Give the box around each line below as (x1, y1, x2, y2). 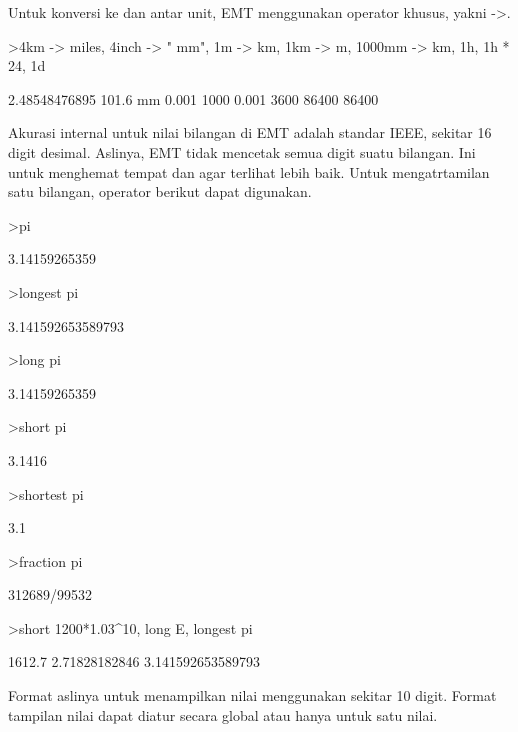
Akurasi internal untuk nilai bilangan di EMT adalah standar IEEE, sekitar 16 (8, 122, 492, 143)
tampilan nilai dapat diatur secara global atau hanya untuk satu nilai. (8, 704, 438, 725)
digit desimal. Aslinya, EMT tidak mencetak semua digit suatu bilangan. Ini (8, 141, 476, 162)
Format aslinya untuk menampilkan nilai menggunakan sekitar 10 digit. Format (8, 685, 497, 706)
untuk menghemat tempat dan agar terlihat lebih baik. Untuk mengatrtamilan (8, 161, 490, 182)
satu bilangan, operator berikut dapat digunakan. (8, 181, 312, 202)
